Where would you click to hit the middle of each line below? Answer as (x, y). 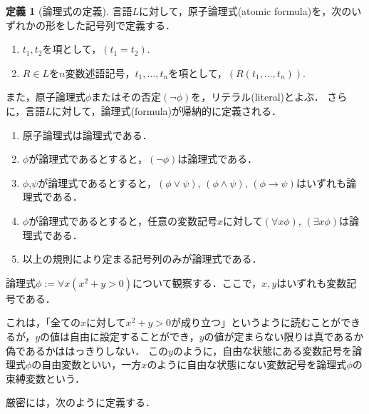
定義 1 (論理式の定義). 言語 (69, 11)
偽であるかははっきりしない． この (87, 350)
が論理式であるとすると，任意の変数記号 (123, 220)
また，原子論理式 (46, 97)
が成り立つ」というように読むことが (255, 322)
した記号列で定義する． (120, 25)
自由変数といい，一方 (92, 364)
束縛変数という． (45, 378)
